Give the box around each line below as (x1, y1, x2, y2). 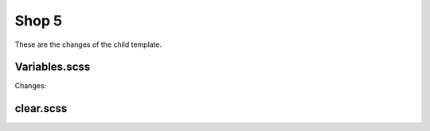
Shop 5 (14, 12, 63, 29)
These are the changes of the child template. (14, 40, 162, 49)
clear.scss (14, 102, 68, 115)
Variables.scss (14, 60, 91, 74)
